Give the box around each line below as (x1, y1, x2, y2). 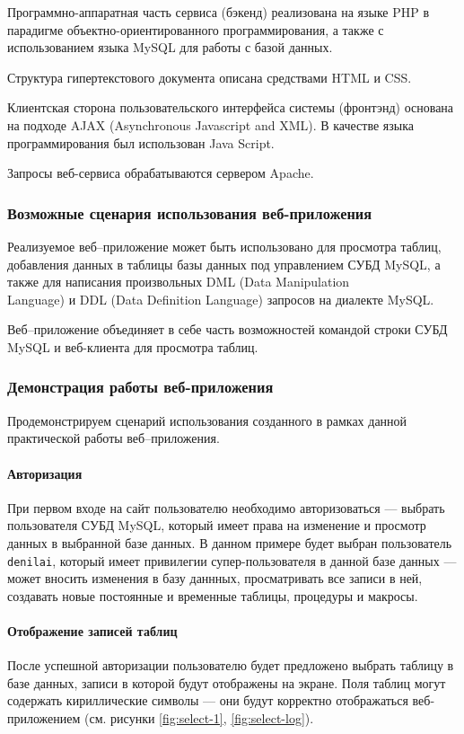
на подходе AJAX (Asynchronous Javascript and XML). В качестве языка (7, 115, 414, 134)
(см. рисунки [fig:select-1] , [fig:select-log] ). (84, 708, 314, 727)
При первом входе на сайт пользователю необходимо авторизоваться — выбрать (7, 498, 445, 517)
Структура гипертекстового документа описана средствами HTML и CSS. (7, 67, 412, 86)
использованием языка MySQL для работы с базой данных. (7, 38, 333, 57)
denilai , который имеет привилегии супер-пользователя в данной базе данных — (7, 551, 457, 570)
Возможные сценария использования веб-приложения (7, 201, 372, 224)
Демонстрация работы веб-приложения (7, 376, 274, 398)
